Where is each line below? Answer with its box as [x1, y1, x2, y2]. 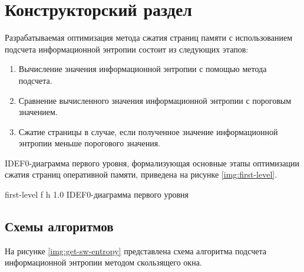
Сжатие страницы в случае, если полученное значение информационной [18, 125, 278, 137]
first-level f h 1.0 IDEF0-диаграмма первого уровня [5, 188, 189, 201]
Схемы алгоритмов [5, 217, 114, 235]
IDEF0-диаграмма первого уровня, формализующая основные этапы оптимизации [5, 156, 299, 169]
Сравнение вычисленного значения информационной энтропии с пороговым [18, 94, 292, 106]
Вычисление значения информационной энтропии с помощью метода [18, 63, 267, 75]
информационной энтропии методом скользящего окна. [5, 256, 202, 268]
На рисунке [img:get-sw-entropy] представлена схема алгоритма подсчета [5, 244, 266, 257]
